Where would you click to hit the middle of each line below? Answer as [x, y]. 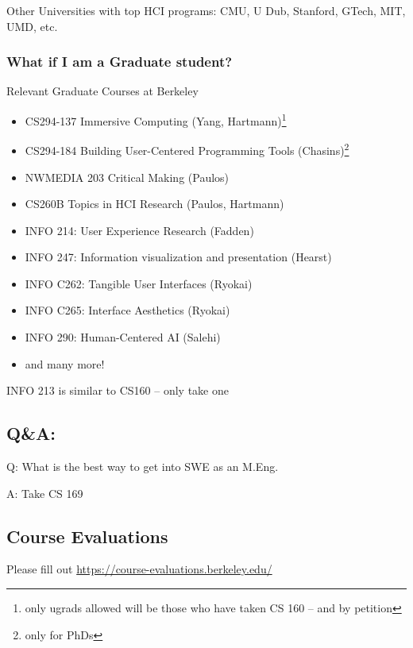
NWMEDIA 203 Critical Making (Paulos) [127, 177]
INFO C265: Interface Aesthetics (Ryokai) [127, 310]
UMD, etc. [32, 26]
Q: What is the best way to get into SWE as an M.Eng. [143, 467]
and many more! [65, 363]
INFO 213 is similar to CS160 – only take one [118, 390]
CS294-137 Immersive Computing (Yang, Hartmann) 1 [156, 120]
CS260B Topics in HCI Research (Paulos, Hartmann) [154, 204]
